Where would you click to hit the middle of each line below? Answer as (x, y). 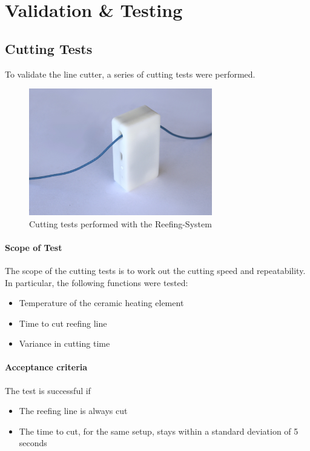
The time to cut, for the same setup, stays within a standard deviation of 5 (159, 431)
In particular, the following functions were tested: (97, 282)
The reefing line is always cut (73, 411)
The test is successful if (48, 390)
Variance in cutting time (64, 343)
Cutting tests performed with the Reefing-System (120, 223)
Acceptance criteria (46, 367)
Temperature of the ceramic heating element (101, 303)
